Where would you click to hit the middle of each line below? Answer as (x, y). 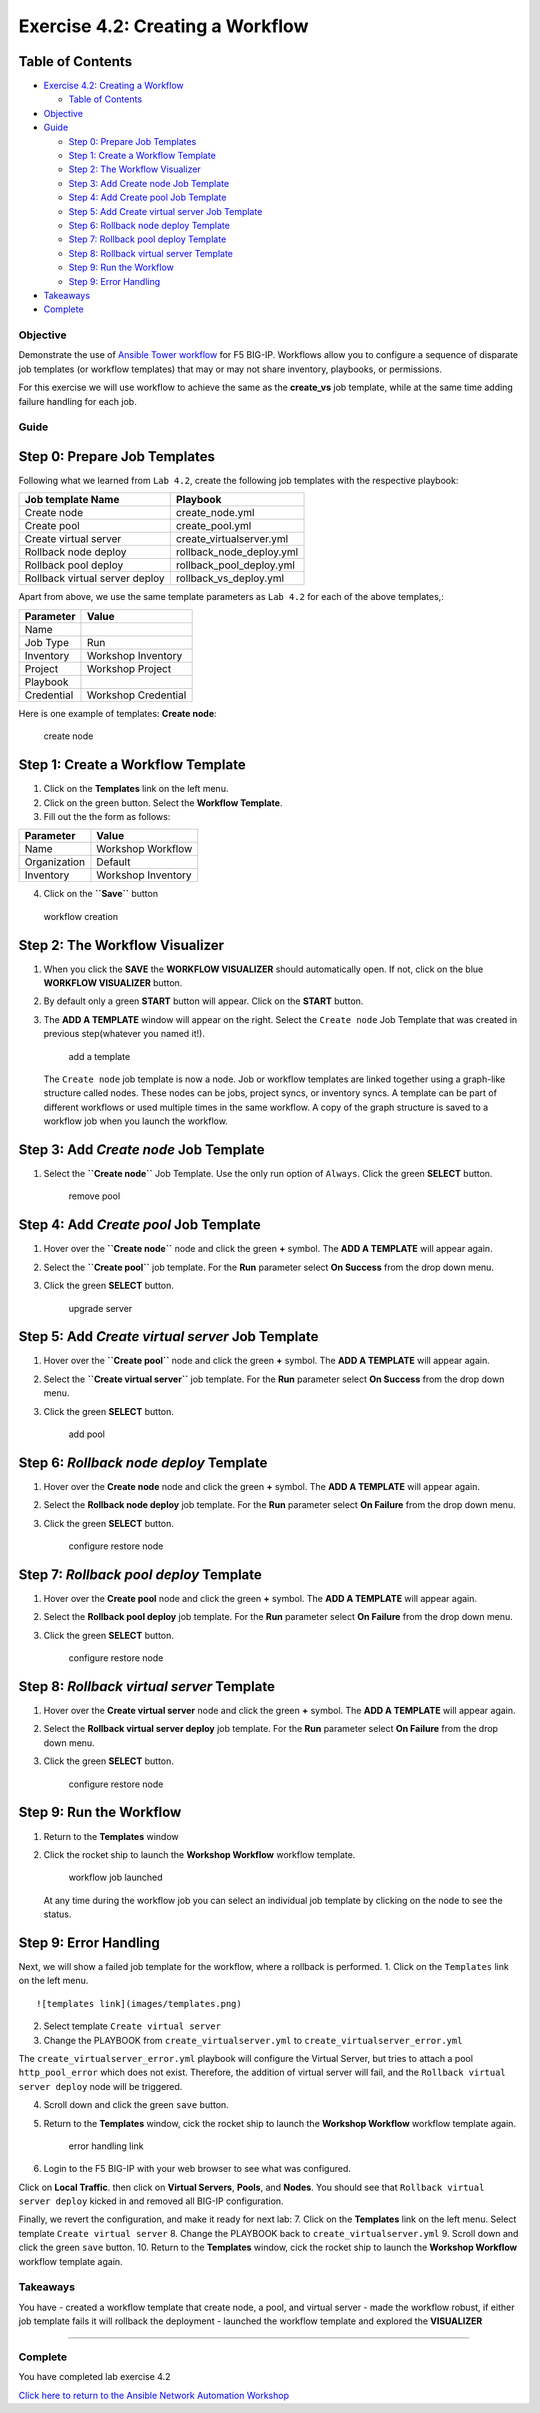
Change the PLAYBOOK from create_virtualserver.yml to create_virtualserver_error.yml (253, 2040)
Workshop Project (129, 668)
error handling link (106, 2146)
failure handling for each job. (77, 401)
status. (57, 1914)
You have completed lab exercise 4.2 (94, 2377)
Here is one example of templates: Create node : (117, 713)
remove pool (94, 1196)
